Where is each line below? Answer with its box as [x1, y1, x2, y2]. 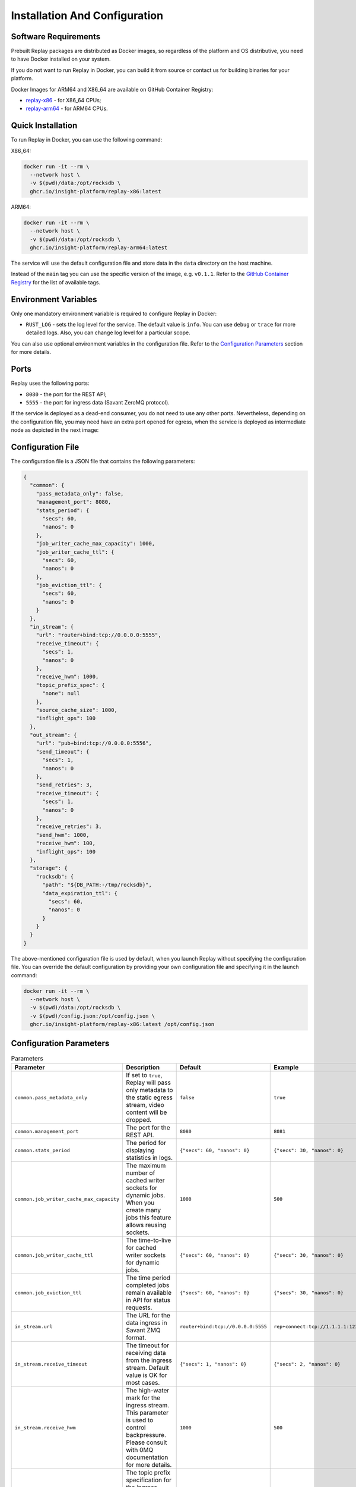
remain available [125, 1288, 172, 1297]
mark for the [125, 1394, 161, 1402]
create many [125, 1206, 161, 1215]
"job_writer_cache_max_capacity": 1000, [36, 540, 155, 547]
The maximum [125, 1162, 166, 1170]
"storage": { [30, 865, 68, 871]
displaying [125, 1146, 155, 1155]
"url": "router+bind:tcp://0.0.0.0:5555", [36, 632, 161, 639]
